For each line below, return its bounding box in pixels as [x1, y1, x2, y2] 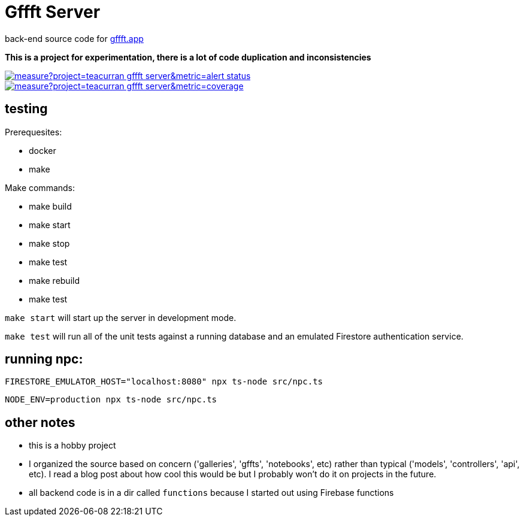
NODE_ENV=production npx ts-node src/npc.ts [5, 395, 217, 405]
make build [29, 201, 72, 211]
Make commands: [5, 182, 75, 193]
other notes [5, 414, 75, 430]
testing [5, 101, 48, 117]
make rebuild [29, 275, 80, 286]
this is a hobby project [29, 440, 116, 451]
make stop [29, 238, 70, 249]
